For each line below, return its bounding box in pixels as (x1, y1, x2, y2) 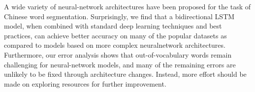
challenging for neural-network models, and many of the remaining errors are (4, 59, 236, 69)
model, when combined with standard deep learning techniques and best (4, 21, 222, 31)
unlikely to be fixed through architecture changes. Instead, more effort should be (4, 69, 247, 79)
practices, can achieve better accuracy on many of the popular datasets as (4, 30, 227, 40)
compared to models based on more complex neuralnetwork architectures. (4, 40, 225, 50)
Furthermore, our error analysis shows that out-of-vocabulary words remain (4, 49, 232, 60)
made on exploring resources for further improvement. (4, 78, 166, 89)
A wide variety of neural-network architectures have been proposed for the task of (4, 1, 251, 11)
